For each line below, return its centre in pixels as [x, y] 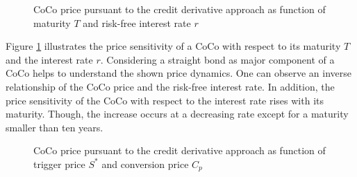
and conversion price [145, 164]
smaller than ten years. [55, 127]
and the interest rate [49, 59]
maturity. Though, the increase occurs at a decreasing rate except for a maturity [177, 114]
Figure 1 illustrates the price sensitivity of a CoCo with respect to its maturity [173, 46]
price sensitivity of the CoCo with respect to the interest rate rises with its [165, 100]
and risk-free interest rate [137, 22]
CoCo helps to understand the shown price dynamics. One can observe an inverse [178, 73]
